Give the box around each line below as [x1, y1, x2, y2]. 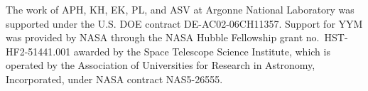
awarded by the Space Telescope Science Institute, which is [73, 43, 330, 58]
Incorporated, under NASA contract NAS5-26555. [6, 71, 223, 86]
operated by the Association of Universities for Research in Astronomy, [6, 58, 315, 73]
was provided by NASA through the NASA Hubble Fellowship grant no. [6, 30, 320, 45]
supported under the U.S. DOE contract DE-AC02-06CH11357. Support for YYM [6, 16, 363, 31]
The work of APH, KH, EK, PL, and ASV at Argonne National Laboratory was [6, 2, 355, 16]
